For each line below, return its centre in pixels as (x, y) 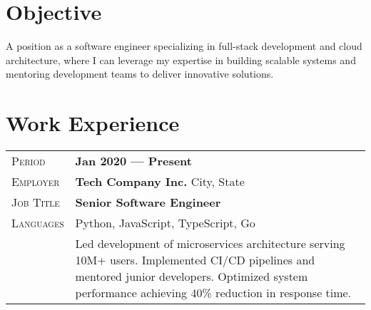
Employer (36, 182)
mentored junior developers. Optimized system (192, 277)
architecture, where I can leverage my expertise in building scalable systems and (181, 60)
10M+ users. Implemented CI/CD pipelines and (195, 260)
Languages (38, 223)
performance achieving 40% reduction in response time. (213, 293)
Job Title (36, 202)
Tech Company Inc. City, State (160, 182)
